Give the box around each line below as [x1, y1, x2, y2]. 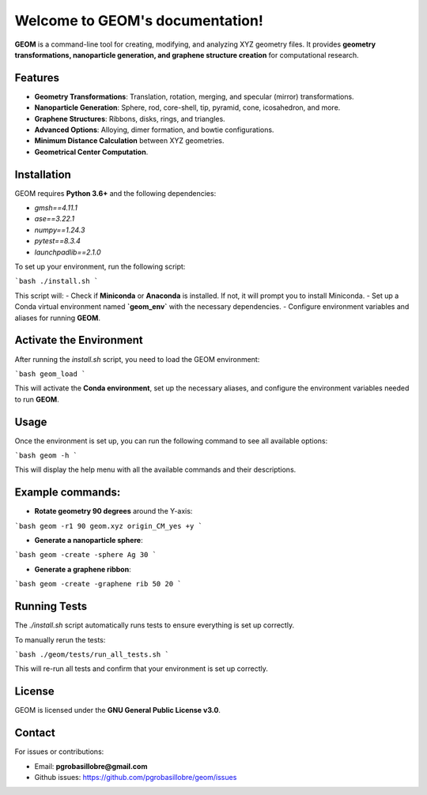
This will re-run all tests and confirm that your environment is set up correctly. [14, 664, 269, 673]
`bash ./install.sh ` [14, 277, 99, 286]
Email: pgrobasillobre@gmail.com [34, 761, 148, 771]
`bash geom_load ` [14, 369, 86, 379]
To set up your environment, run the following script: [14, 262, 186, 272]
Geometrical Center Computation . [34, 147, 149, 156]
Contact [14, 726, 55, 740]
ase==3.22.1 [34, 214, 75, 224]
